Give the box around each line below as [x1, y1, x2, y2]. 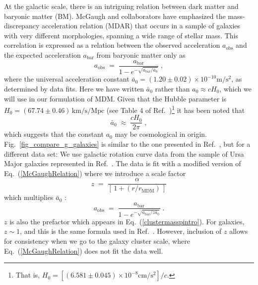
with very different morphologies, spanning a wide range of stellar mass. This [4, 30, 238, 40]
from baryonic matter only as [96, 49, 186, 60]
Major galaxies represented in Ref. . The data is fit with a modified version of [4, 158, 241, 169]
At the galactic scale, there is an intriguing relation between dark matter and [4, 1, 239, 11]
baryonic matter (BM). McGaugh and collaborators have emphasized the [4, 10, 226, 21]
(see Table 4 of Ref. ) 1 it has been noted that [106, 103, 245, 115]
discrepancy [4, 20, 40, 31]
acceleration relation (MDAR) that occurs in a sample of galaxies [41, 20, 241, 31]
